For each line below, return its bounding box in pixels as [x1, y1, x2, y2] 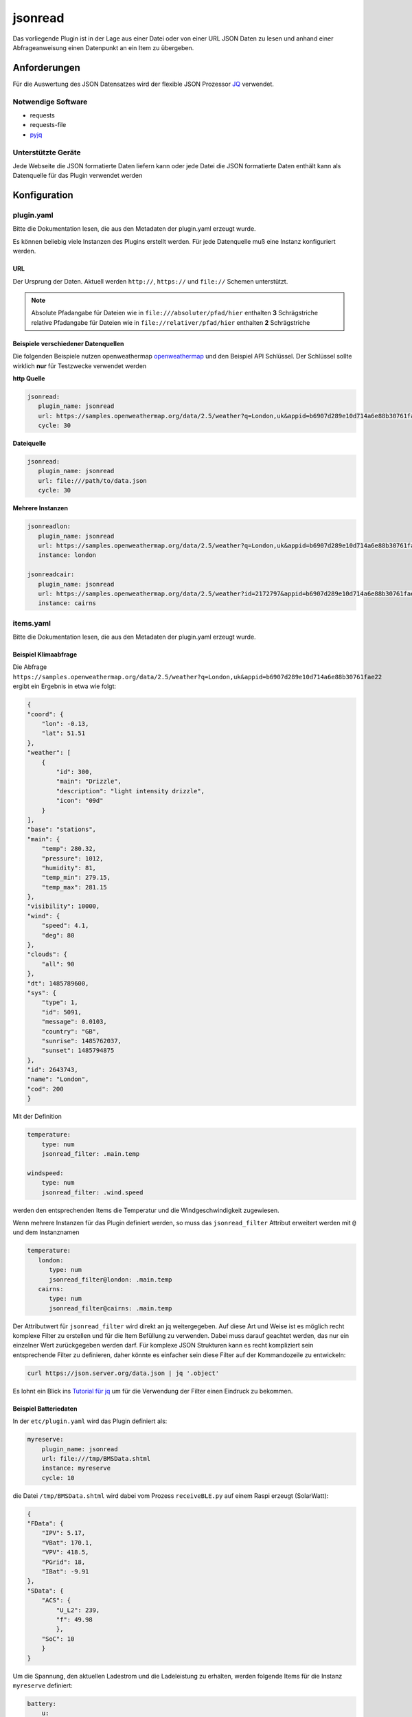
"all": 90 [41, 960, 75, 968]
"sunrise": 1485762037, [41, 1037, 122, 1045]
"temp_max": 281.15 [41, 883, 108, 891]
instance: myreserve [41, 1464, 111, 1472]
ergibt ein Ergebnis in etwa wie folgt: [12, 682, 117, 690]
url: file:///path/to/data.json [38, 477, 147, 484]
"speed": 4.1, [41, 922, 89, 930]
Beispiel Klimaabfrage [12, 650, 78, 659]
